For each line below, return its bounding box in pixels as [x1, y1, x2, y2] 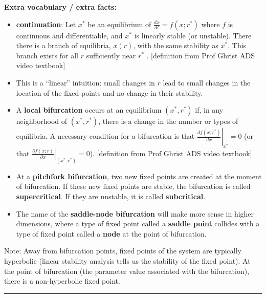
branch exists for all [16, 50, 78, 60]
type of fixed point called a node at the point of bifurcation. [16, 228, 207, 239]
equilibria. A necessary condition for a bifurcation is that [16, 131, 195, 141]
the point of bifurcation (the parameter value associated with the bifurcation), [4, 265, 250, 276]
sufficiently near [86, 50, 136, 60]
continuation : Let [16, 18, 76, 29]
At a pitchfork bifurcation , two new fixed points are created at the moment [16, 171, 262, 181]
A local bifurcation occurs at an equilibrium [16, 104, 162, 115]
